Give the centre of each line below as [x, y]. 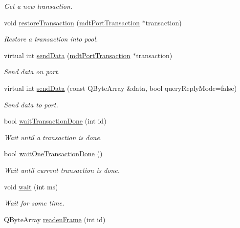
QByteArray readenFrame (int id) [55, 219]
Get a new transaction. [38, 6]
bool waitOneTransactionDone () [53, 154]
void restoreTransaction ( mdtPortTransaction [72, 22]
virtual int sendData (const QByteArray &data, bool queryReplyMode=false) [120, 88]
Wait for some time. [34, 203]
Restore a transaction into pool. [51, 39]
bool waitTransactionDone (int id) [55, 121]
